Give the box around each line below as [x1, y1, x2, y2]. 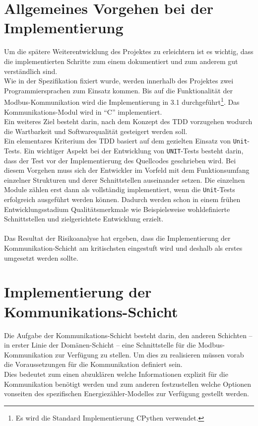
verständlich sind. [4, 66, 58, 76]
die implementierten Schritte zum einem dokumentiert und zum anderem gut [4, 56, 238, 66]
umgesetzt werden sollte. [4, 252, 78, 263]
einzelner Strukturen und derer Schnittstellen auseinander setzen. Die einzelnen [4, 174, 245, 185]
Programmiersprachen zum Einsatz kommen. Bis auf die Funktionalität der [4, 85, 233, 95]
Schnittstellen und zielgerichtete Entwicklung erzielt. [4, 213, 164, 224]
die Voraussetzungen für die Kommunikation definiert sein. [4, 359, 183, 369]
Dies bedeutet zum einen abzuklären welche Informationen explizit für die [4, 368, 228, 379]
